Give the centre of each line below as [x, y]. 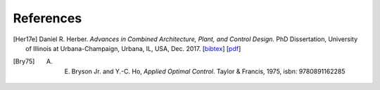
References [47, 18]
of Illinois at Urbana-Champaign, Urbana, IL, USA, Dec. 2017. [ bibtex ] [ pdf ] [133, 48]
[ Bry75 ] [24, 61]
